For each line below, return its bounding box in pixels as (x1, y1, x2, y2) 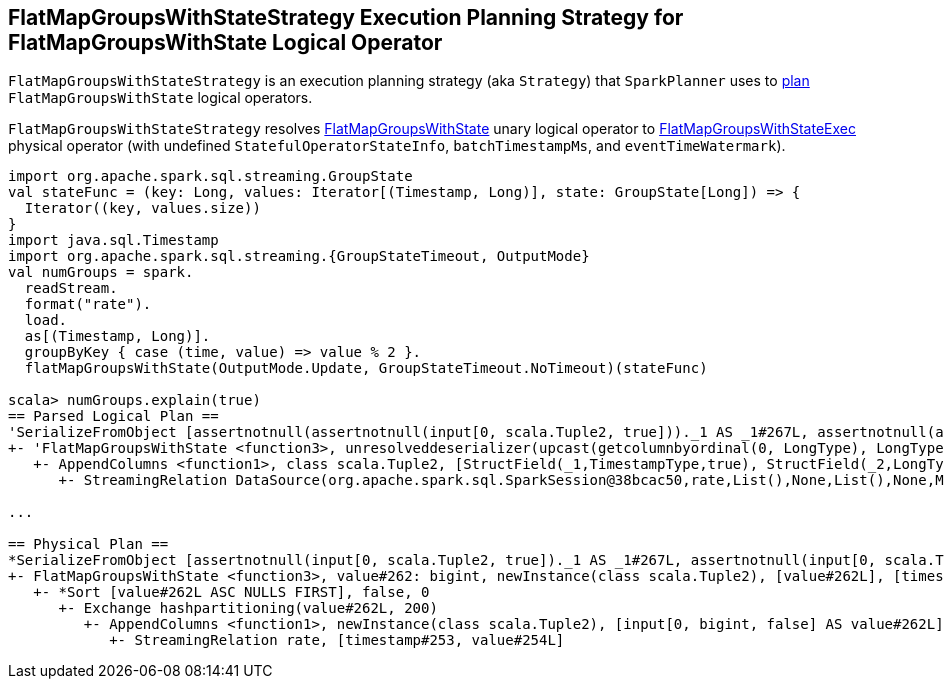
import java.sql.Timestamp (8, 232, 219, 249)
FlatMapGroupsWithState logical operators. (8, 89, 313, 107)
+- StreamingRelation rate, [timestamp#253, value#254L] (109, 632, 565, 649)
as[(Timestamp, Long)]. (24, 328, 211, 345)
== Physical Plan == (8, 536, 169, 553)
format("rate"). (24, 296, 152, 313)
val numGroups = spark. (8, 264, 194, 281)
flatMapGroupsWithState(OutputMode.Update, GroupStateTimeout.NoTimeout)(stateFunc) (24, 360, 708, 377)
